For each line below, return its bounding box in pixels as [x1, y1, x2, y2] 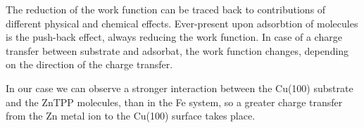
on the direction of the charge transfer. [6, 57, 173, 72]
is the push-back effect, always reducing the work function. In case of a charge [6, 30, 342, 44]
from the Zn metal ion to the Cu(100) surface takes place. [6, 108, 256, 123]
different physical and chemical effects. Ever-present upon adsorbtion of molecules [6, 15, 358, 30]
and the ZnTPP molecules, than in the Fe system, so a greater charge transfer [6, 94, 343, 109]
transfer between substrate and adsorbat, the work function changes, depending [6, 43, 349, 58]
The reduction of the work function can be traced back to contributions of [6, 2, 326, 16]
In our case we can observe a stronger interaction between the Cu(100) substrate [6, 80, 353, 95]
